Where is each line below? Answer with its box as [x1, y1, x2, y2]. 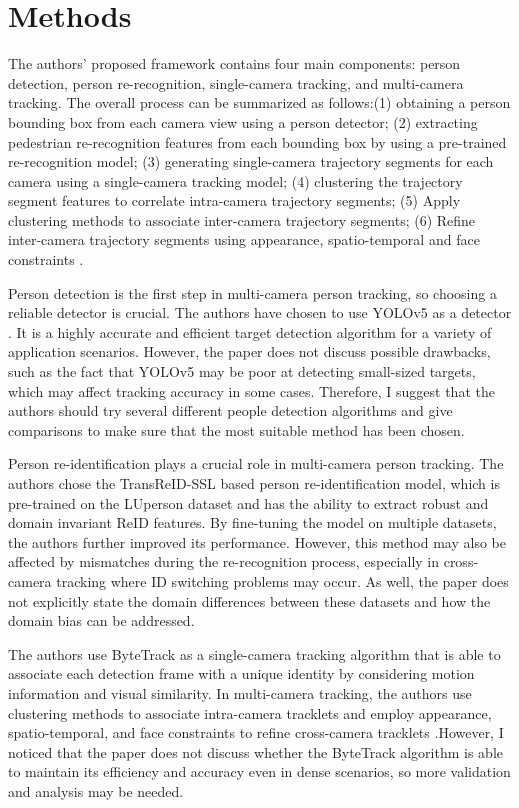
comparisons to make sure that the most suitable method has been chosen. [8, 419, 465, 440]
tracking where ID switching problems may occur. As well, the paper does [56, 570, 509, 591]
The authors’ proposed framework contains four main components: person [8, 53, 461, 74]
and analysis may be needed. [8, 780, 184, 801]
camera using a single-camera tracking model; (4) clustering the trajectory [8, 170, 463, 191]
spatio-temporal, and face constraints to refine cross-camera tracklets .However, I [8, 722, 504, 743]
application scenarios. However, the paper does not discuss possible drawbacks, [8, 341, 491, 362]
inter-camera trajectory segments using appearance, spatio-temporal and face [8, 229, 480, 250]
